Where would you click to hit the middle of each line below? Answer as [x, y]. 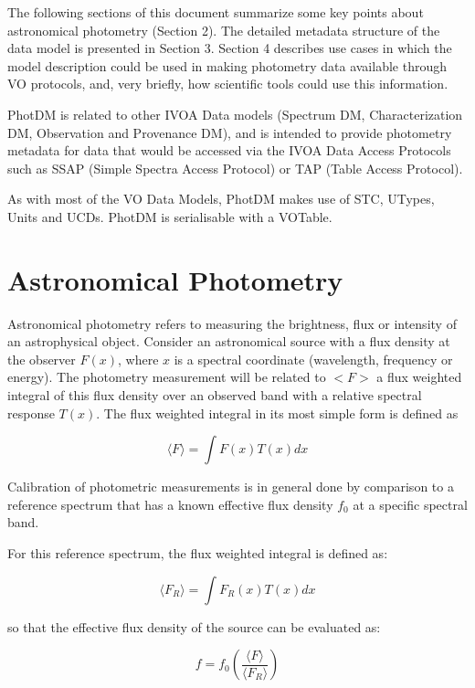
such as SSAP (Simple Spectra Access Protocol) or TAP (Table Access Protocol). [235, 168]
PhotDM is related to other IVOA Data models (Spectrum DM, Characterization [235, 114]
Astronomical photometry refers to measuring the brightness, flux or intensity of [232, 323]
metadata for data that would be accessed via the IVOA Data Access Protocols [229, 150]
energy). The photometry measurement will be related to [167, 377]
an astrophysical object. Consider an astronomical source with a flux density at [229, 341]
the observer [42, 359]
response [31, 413]
